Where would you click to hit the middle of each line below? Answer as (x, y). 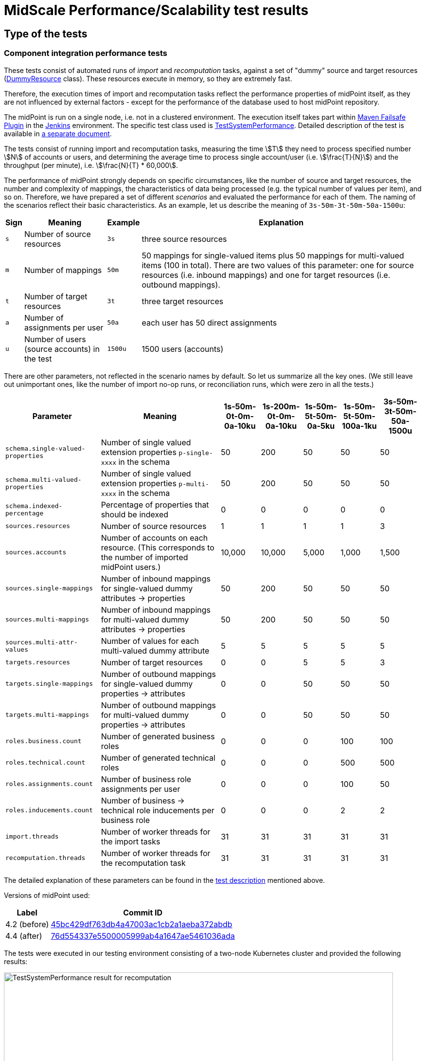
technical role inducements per (158, 810)
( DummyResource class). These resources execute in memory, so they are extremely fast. (148, 78)
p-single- (196, 453)
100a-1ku (359, 426)
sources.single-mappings (49, 588)
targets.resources (38, 662)
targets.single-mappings (49, 684)
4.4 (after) (24, 936)
